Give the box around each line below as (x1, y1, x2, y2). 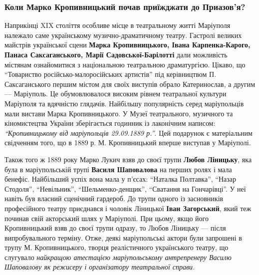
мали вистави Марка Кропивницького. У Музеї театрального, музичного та (4, 108, 233, 118)
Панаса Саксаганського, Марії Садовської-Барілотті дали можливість (4, 49, 228, 59)
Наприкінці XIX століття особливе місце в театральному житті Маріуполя (4, 20, 231, 30)
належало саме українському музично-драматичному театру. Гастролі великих (4, 29, 242, 40)
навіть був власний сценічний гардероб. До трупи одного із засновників (4, 193, 224, 204)
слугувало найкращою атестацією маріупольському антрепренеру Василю (4, 252, 232, 262)
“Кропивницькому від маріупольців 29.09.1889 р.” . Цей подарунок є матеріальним (4, 127, 253, 138)
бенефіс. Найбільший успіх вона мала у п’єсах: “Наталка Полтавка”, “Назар (4, 174, 237, 184)
